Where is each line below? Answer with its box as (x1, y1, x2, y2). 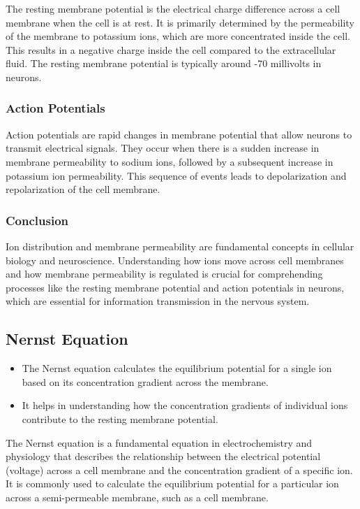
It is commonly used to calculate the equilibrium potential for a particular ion (6, 476, 339, 491)
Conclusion (6, 211, 68, 229)
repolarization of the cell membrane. (6, 182, 160, 196)
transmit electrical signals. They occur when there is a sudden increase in (6, 141, 320, 155)
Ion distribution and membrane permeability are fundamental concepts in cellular (6, 238, 354, 253)
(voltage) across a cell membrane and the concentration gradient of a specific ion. (6, 462, 353, 477)
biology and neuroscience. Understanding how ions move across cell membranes (6, 252, 344, 267)
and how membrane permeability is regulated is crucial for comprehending (6, 266, 323, 281)
